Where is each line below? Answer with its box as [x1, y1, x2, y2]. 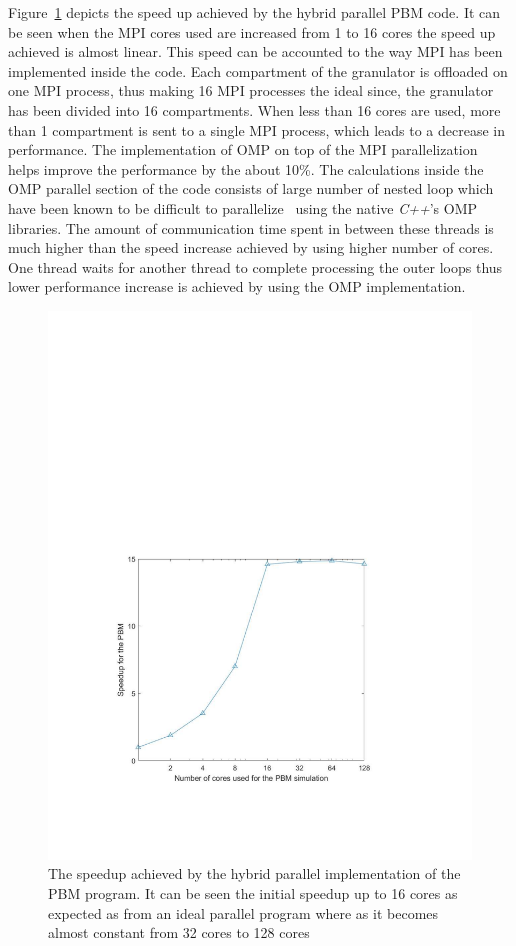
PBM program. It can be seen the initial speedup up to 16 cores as [48, 882, 458, 903]
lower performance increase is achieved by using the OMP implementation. [8, 276, 466, 297]
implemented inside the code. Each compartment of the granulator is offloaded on [8, 60, 508, 81]
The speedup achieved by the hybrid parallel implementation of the [48, 863, 461, 884]
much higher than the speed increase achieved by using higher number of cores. [8, 237, 494, 258]
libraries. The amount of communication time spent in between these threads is [8, 217, 494, 238]
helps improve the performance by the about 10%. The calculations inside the [8, 158, 484, 179]
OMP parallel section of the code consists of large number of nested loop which [8, 178, 494, 199]
